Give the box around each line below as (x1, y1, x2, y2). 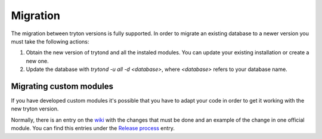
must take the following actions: (11, 38, 89, 45)
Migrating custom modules (11, 81, 113, 91)
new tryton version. (11, 105, 59, 113)
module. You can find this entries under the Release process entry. (11, 125, 175, 132)
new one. (26, 57, 49, 64)
